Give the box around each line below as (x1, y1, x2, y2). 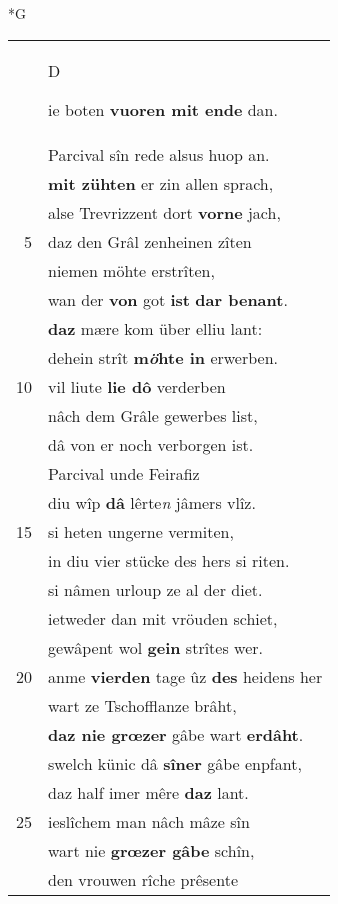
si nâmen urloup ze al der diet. (48, 577, 263, 601)
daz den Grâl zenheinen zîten (48, 229, 252, 253)
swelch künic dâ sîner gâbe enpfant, (48, 751, 302, 775)
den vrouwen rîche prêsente (48, 867, 239, 891)
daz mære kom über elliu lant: (48, 316, 263, 340)
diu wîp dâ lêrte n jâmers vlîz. (48, 490, 256, 514)
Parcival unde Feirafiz (48, 461, 200, 485)
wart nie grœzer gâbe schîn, (48, 838, 255, 862)
